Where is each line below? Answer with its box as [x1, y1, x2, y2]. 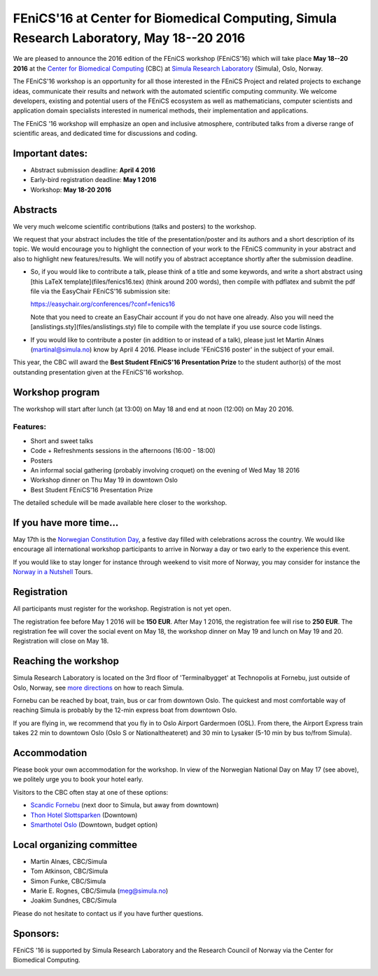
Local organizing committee [13, 839, 138, 851]
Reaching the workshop [13, 655, 119, 667]
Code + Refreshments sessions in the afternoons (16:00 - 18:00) [30, 447, 216, 455]
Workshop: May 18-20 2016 [30, 186, 112, 194]
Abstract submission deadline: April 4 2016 [30, 165, 156, 174]
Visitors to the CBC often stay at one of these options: [13, 788, 169, 796]
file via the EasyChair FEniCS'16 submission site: [30, 287, 171, 295]
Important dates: [13, 147, 88, 159]
